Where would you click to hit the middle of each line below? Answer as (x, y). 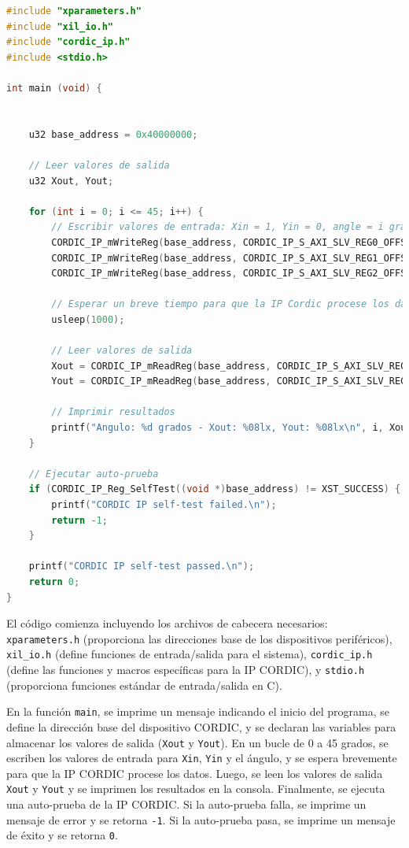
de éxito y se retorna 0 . (62, 835)
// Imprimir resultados (113, 412)
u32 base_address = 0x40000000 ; (113, 134)
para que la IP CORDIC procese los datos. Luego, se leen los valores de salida (195, 773)
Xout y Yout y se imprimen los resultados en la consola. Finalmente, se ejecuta (196, 789)
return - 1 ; (79, 520)
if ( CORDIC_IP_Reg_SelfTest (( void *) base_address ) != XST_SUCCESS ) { (215, 489)
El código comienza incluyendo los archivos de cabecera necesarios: (167, 623)
